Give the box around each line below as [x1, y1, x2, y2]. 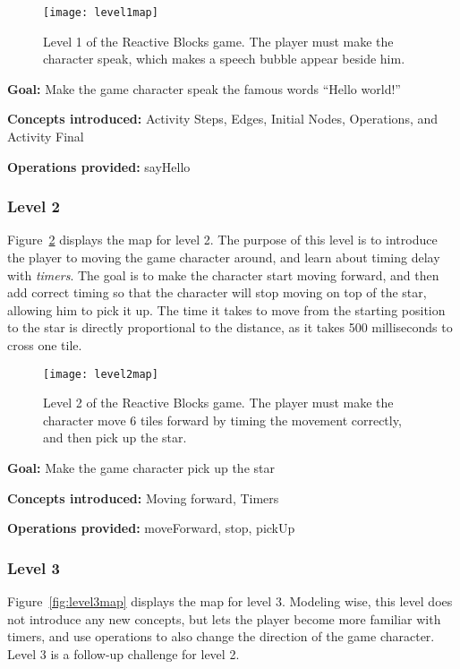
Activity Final [7, 127, 84, 146]
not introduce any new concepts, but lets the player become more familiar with [7, 609, 441, 628]
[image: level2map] [43, 367, 158, 381]
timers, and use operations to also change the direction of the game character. [7, 627, 435, 646]
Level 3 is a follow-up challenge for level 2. [7, 644, 240, 663]
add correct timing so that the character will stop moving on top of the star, [7, 283, 427, 302]
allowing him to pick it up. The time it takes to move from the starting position [7, 300, 446, 319]
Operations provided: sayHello [7, 157, 191, 176]
